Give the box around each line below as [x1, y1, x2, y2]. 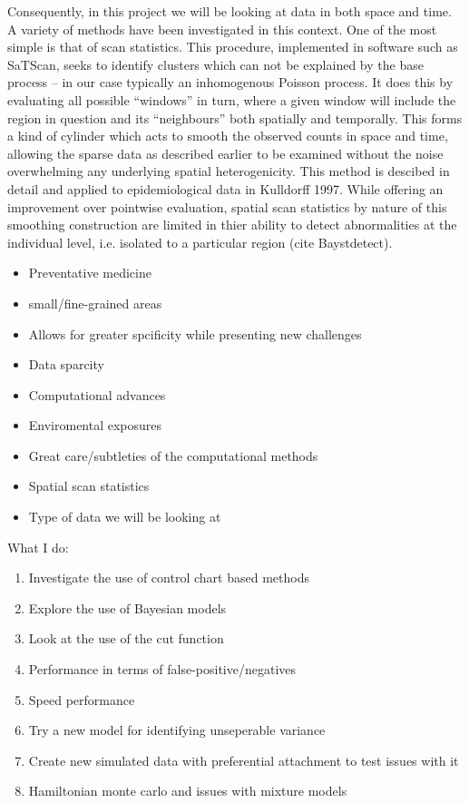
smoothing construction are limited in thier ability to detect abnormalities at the [7, 215, 457, 234]
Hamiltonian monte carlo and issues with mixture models [28, 781, 347, 800]
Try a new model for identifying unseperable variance [28, 720, 326, 739]
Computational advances [28, 385, 166, 404]
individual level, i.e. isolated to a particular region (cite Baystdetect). [7, 232, 393, 251]
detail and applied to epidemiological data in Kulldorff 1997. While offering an [7, 179, 444, 198]
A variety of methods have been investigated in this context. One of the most [7, 19, 437, 38]
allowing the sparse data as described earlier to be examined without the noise [7, 143, 444, 162]
